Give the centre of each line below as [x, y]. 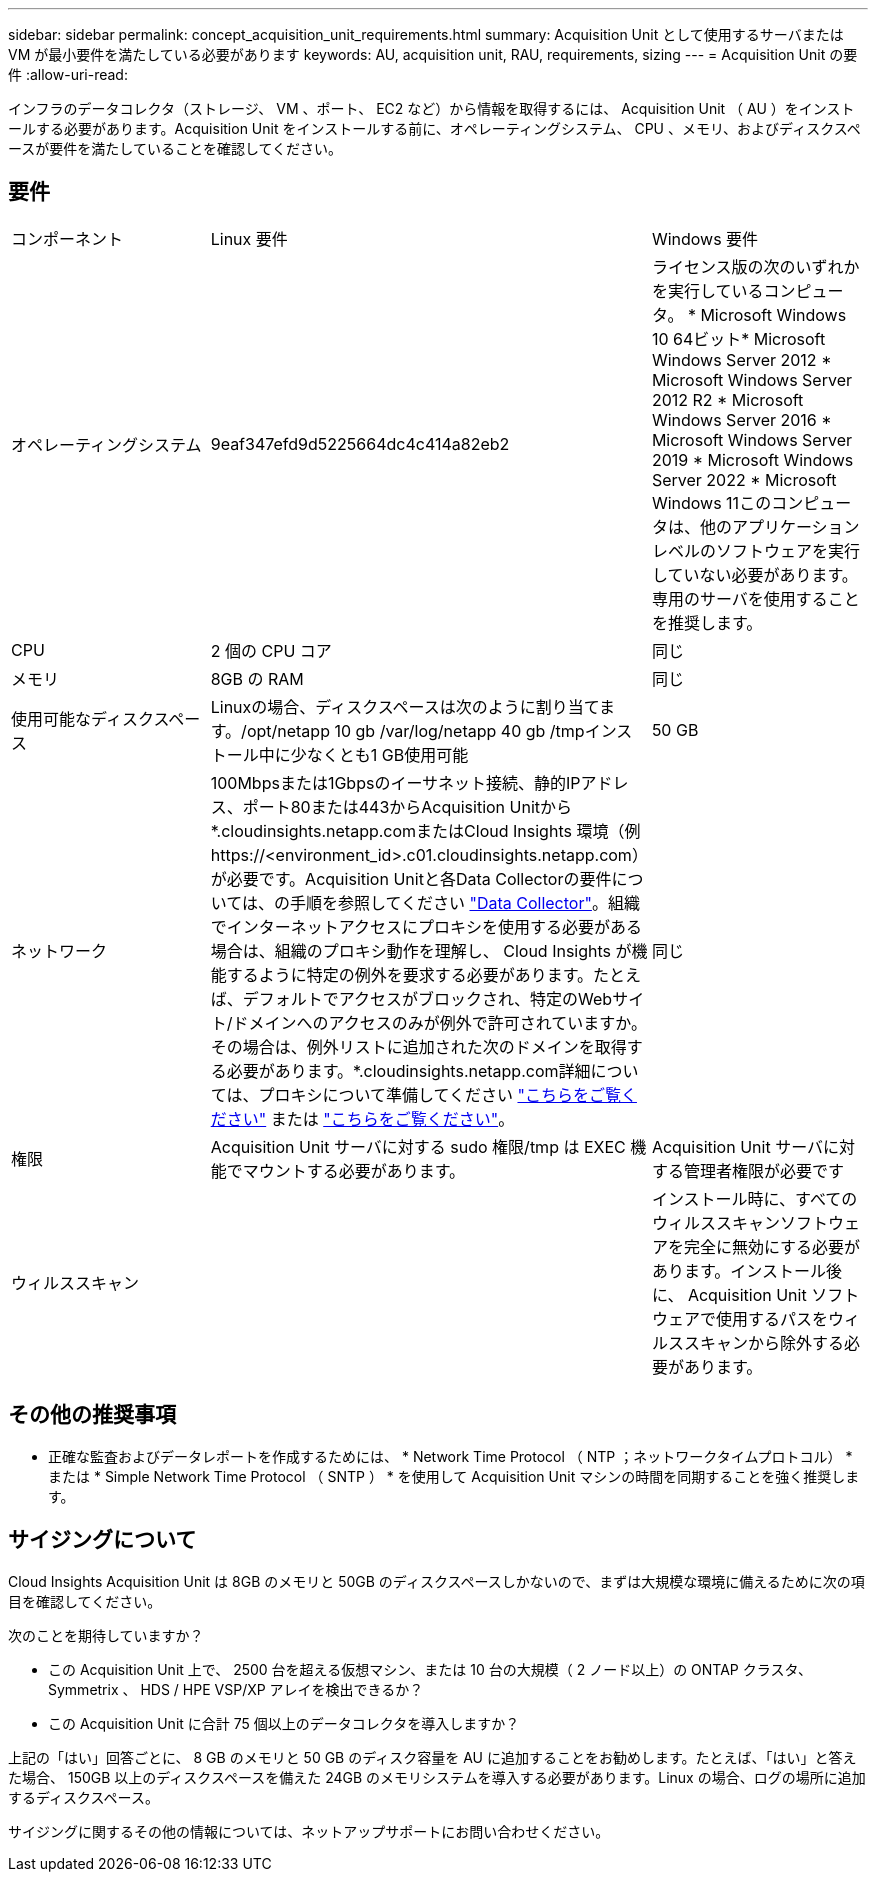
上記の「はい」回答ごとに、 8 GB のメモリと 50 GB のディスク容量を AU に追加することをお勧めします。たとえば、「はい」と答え [432, 1757]
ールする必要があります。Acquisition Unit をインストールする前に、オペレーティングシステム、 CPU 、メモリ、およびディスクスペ [434, 128]
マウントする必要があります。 [354, 1170]
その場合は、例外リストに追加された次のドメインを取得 [418, 1046]
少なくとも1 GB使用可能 [379, 754]
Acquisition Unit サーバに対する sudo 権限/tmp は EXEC [418, 1146]
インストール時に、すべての [754, 1198]
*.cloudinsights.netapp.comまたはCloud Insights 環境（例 [425, 830]
